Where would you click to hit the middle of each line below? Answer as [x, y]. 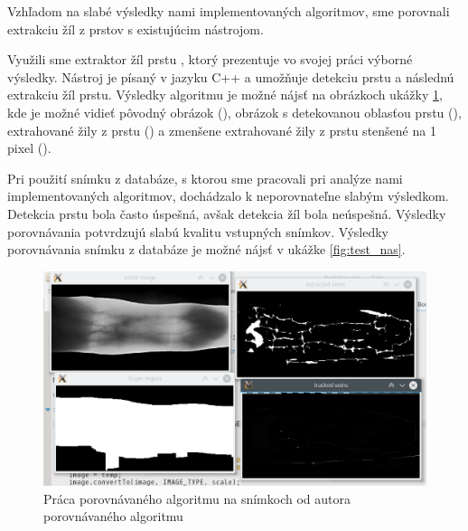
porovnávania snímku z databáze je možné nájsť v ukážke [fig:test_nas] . [206, 249]
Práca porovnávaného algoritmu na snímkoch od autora [197, 498]
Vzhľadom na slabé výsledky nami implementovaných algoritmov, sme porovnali [229, 11]
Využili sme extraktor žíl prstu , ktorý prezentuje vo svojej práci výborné [210, 59]
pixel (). [29, 148]
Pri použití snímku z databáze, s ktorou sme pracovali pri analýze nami [205, 178]
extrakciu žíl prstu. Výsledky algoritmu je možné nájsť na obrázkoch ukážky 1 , [225, 95]
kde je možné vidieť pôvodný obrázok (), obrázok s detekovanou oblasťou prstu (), [234, 112]
